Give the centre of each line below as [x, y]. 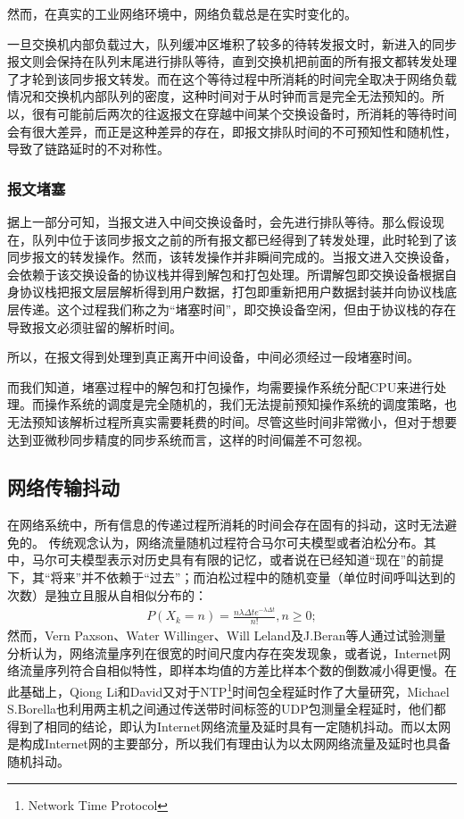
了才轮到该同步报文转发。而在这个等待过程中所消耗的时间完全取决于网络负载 [232, 78]
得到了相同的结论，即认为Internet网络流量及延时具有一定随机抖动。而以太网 [229, 726]
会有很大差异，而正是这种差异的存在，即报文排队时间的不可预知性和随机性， [232, 131]
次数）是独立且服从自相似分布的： [107, 594]
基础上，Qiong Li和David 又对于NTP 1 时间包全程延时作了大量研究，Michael [234, 689]
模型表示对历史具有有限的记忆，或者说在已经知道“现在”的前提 [263, 560]
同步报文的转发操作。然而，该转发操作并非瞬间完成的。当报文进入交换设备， [232, 257]
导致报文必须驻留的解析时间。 [95, 326]
